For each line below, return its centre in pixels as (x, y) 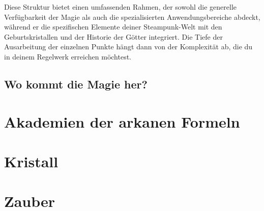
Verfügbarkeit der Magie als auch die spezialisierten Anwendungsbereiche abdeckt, (132, 17)
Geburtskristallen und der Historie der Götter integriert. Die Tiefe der (113, 36)
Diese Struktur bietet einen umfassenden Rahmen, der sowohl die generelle (121, 7)
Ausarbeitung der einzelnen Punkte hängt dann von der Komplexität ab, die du (128, 47)
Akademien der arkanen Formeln (122, 121)
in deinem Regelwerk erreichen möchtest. (68, 56)
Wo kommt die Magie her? (76, 84)
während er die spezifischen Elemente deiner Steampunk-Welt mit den (113, 27)
